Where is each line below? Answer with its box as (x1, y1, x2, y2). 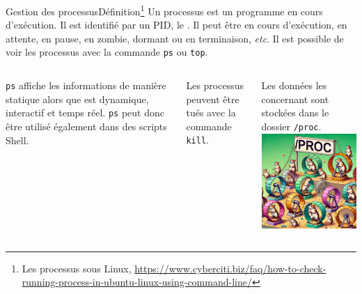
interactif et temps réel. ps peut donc (6, 105, 164, 120)
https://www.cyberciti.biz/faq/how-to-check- (134, 261, 326, 275)
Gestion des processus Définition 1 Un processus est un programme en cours (6, 2, 323, 18)
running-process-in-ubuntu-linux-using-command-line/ (22, 274, 252, 289)
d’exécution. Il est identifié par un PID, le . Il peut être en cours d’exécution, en (6, 17, 347, 32)
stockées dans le (261, 105, 329, 120)
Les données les (261, 78, 327, 93)
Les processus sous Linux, (22, 261, 132, 275)
